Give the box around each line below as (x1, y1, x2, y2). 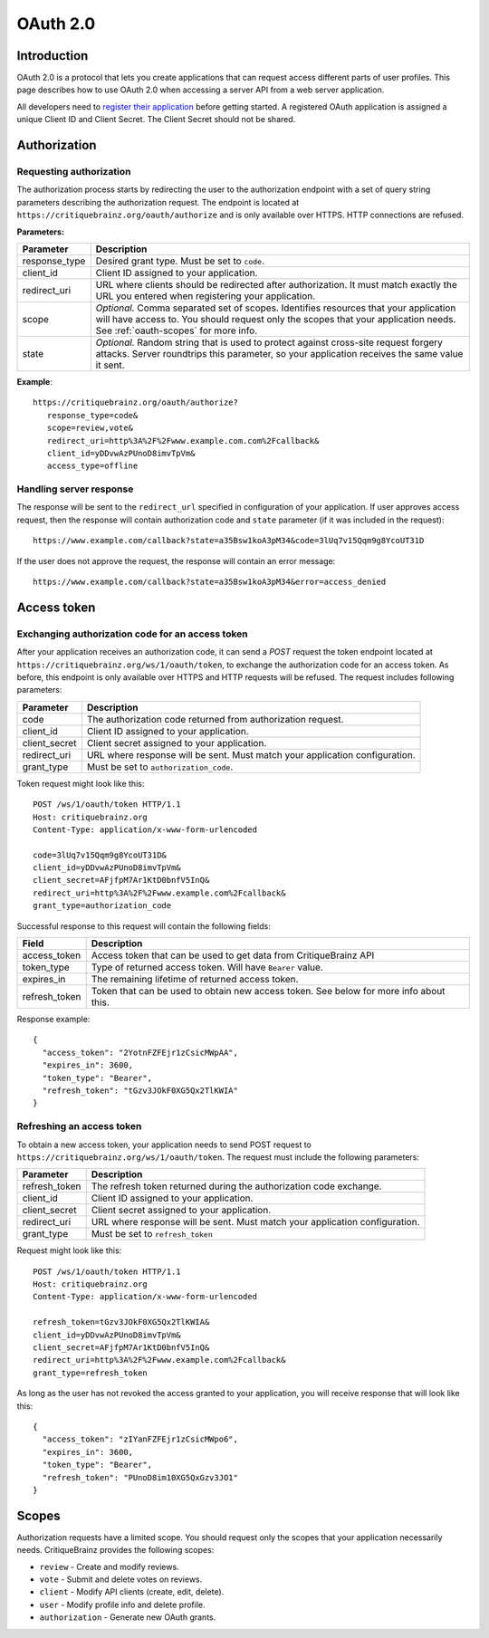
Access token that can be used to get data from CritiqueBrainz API (91, 949, 375, 962)
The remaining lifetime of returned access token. (91, 973, 299, 986)
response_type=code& (46, 410, 139, 420)
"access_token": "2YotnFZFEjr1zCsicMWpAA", (42, 1047, 239, 1058)
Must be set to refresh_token (91, 1228, 213, 1240)
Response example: (16, 1014, 91, 1025)
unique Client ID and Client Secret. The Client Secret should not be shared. (16, 114, 296, 125)
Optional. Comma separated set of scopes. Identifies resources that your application (95, 302, 456, 314)
